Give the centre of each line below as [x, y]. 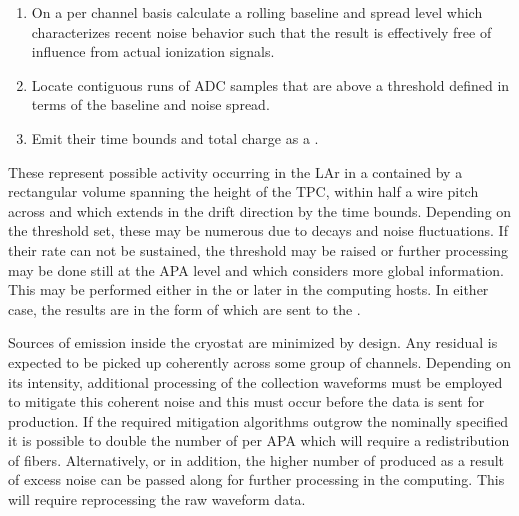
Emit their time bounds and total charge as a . [175, 137]
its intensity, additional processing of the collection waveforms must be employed [255, 381]
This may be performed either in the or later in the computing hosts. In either [248, 289]
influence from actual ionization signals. [153, 51]
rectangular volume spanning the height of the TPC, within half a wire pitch [243, 191]
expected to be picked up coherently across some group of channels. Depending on [260, 361]
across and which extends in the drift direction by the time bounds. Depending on [260, 210]
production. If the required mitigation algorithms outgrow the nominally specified [258, 420]
